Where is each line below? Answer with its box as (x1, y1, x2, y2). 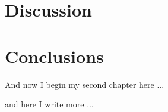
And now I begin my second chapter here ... (5, 78, 164, 90)
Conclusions (5, 44, 104, 68)
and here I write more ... (5, 98, 94, 110)
